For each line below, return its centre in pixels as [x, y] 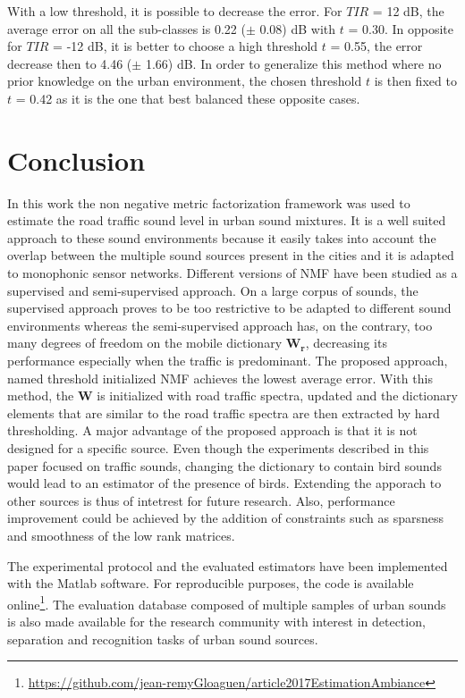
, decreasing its [346, 343]
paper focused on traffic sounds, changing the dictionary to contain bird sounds [224, 465]
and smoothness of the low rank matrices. [121, 535]
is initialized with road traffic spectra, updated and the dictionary [277, 395]
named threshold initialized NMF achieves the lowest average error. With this [220, 378]
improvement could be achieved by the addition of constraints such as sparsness [225, 518]
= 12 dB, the [408, 11]
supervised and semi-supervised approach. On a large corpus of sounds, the [213, 290]
